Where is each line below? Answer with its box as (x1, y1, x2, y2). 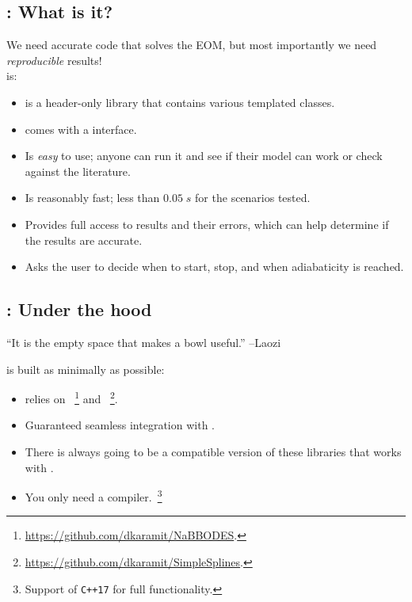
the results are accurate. (25, 231, 143, 248)
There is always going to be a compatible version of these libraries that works (25, 443, 402, 459)
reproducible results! (6, 51, 102, 68)
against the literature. (25, 162, 131, 179)
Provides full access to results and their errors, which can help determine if (25, 215, 389, 232)
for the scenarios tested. (195, 189, 311, 206)
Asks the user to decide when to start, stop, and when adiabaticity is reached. (25, 258, 404, 275)
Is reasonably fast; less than (25, 189, 160, 206)
